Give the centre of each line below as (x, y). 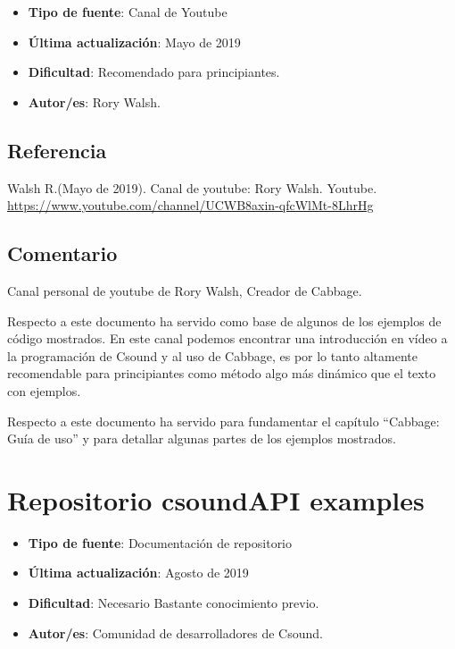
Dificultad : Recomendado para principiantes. (154, 72)
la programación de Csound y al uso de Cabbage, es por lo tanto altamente (212, 355)
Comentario (62, 253)
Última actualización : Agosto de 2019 (138, 573)
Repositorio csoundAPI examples (216, 499)
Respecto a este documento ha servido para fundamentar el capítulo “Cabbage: (223, 421)
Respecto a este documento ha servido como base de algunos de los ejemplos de (224, 320)
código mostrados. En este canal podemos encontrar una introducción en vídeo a (227, 338)
